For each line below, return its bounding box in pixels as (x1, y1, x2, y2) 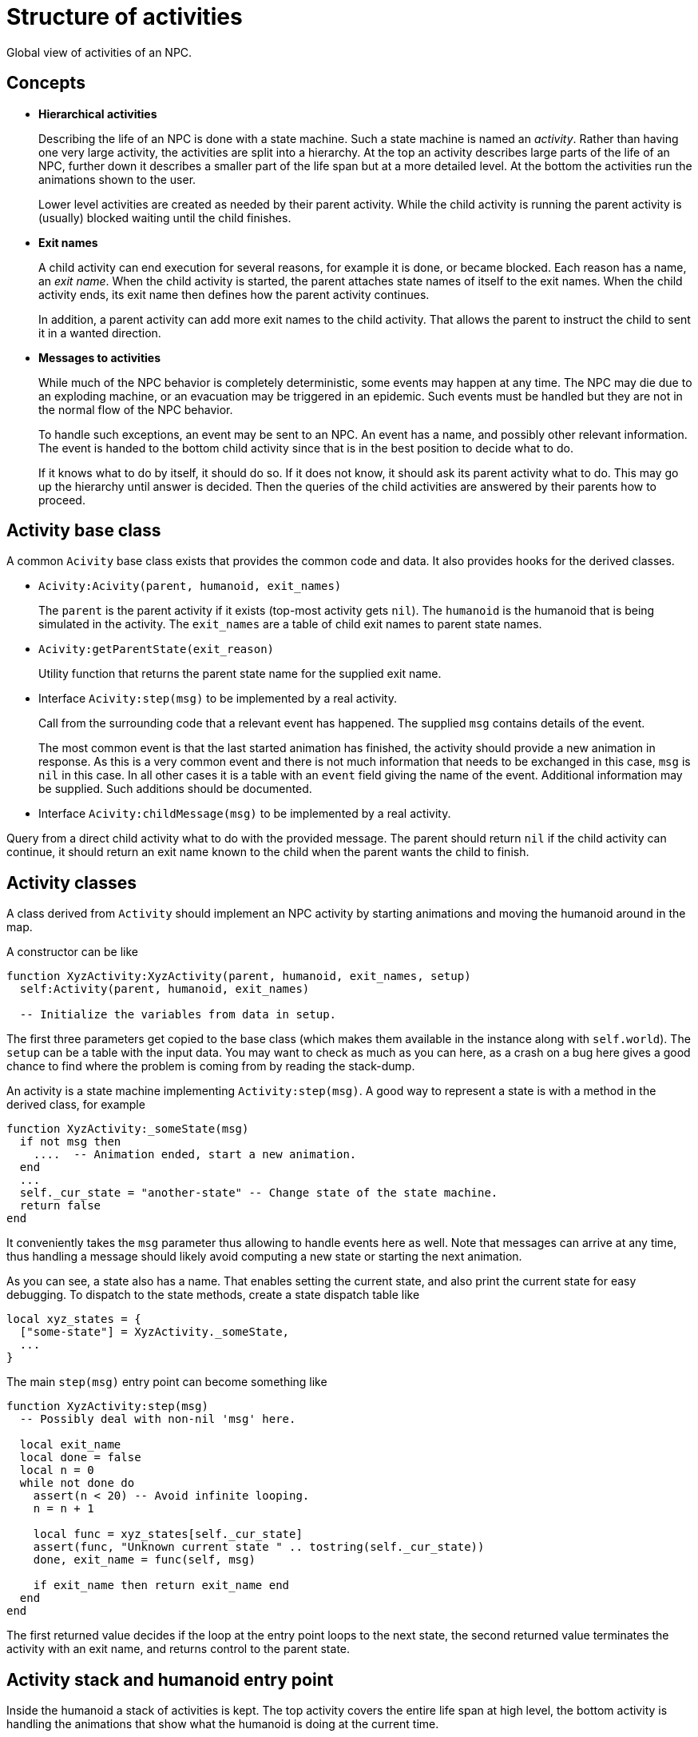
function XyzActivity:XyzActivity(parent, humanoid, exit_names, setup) (6, 970, 471, 983)
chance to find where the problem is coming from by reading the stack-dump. (6, 1059, 415, 1074)
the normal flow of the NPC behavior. (38, 402, 233, 416)
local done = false (19, 1451, 141, 1464)
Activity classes (6, 872, 137, 893)
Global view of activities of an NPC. (6, 45, 192, 59)
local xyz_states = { (6, 1313, 141, 1326)
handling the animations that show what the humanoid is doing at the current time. (6, 1717, 439, 1731)
